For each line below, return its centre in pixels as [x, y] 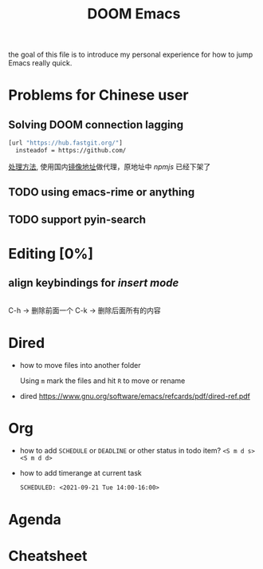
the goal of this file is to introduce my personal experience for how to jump [131, 55]
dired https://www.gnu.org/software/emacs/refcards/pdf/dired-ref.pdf [135, 396]
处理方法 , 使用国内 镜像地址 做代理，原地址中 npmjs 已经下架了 [110, 166]
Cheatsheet [48, 556]
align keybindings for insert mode [94, 283]
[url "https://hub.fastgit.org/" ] [66, 143]
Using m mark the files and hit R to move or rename [102, 381]
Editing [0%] [51, 253]
